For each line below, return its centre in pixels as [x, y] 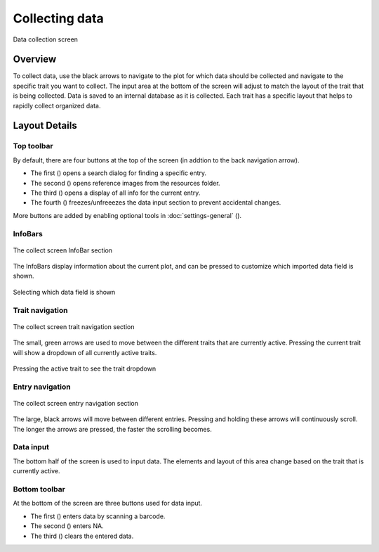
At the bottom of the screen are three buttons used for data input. [108, 503]
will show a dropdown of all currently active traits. [85, 352]
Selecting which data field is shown [64, 292]
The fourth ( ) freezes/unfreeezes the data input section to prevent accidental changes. [156, 203]
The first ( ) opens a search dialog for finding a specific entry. [119, 173]
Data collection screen [46, 39]
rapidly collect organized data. [57, 105]
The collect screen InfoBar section [62, 250]
